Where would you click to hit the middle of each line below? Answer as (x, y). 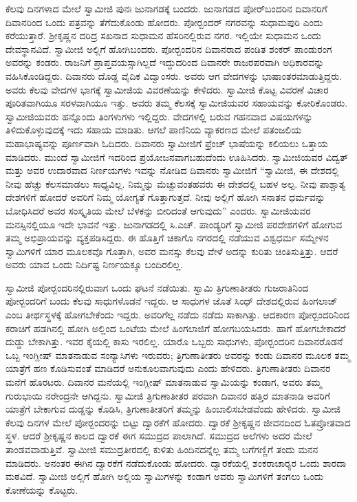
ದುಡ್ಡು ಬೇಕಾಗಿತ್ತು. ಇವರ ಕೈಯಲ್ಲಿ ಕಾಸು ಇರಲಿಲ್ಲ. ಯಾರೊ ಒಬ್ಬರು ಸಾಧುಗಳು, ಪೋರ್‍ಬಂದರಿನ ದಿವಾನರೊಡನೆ (174, 341)
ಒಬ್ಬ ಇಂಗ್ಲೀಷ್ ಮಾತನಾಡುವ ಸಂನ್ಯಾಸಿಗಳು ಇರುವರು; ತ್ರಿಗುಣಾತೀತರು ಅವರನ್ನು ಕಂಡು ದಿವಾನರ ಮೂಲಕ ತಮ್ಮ (178, 354)
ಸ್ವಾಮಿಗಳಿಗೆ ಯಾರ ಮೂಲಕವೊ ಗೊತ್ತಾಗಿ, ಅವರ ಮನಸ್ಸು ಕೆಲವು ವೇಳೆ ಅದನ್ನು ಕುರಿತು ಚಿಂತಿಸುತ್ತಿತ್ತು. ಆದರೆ (172, 251)
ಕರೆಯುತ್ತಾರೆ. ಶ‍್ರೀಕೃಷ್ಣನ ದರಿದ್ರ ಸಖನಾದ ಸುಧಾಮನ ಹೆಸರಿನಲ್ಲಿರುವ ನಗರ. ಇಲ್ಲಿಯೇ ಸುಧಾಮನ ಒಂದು (163, 35)
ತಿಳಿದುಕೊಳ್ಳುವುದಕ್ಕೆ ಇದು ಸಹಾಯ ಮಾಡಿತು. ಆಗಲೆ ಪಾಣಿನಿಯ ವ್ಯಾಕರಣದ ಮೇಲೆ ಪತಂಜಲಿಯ (154, 130)
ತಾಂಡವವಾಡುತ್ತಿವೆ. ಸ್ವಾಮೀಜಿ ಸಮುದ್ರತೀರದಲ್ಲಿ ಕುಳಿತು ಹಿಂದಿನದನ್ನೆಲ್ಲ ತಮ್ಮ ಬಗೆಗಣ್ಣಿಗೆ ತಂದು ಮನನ (162, 449)
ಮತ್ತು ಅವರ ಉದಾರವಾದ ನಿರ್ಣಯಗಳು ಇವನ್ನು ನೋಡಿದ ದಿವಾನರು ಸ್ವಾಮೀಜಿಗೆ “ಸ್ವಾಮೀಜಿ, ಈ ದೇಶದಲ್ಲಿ (172, 170)
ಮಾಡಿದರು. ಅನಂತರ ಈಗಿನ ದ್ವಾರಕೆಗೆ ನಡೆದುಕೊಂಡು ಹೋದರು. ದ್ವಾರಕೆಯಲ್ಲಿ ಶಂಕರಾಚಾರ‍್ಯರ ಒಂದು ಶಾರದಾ (176, 462)
